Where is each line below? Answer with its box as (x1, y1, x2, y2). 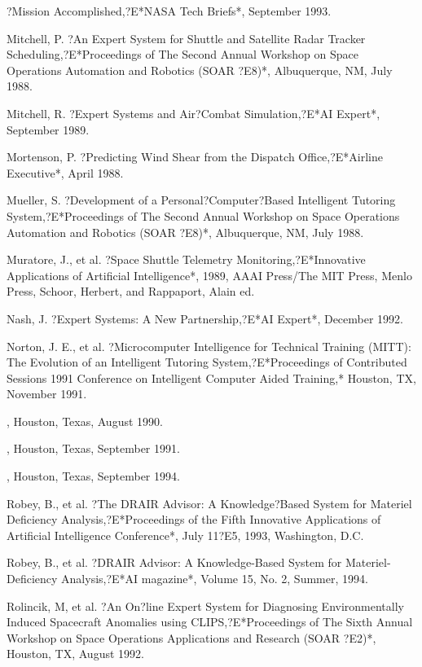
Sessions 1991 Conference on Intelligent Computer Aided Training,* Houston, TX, (7, 369, 416, 386)
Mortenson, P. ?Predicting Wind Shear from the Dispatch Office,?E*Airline (7, 148, 384, 165)
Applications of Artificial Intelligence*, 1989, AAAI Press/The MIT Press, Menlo (7, 266, 412, 283)
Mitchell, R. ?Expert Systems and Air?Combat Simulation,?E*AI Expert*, (7, 104, 380, 121)
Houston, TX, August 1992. (7, 645, 144, 662)
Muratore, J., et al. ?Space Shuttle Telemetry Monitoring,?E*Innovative (7, 251, 366, 268)
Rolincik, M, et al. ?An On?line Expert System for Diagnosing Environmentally (7, 597, 404, 614)
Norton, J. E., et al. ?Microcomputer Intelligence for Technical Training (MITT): (7, 337, 411, 354)
